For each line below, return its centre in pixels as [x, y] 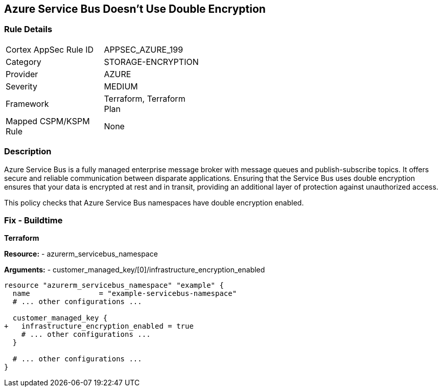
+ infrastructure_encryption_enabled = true [99, 326]
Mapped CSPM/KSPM [48, 121]
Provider [22, 74]
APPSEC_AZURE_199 [144, 49]
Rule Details [28, 29]
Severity [21, 86]
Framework [27, 103]
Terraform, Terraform [145, 98]
